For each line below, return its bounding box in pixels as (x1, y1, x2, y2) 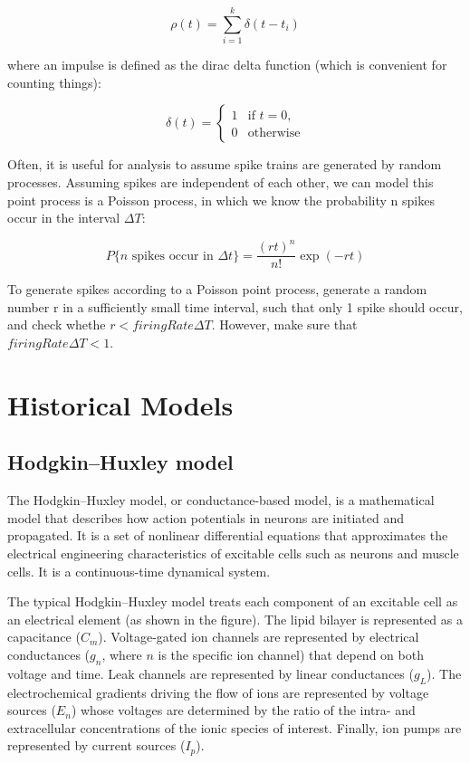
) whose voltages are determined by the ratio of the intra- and (71, 701, 416, 720)
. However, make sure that (211, 315, 358, 334)
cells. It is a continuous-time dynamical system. (7, 561, 271, 580)
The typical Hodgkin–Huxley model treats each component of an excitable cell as (7, 592, 458, 611)
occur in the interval (7, 208, 120, 227)
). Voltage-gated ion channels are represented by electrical (98, 627, 419, 646)
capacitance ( (7, 627, 81, 646)
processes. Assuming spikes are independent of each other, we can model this (7, 172, 434, 191)
